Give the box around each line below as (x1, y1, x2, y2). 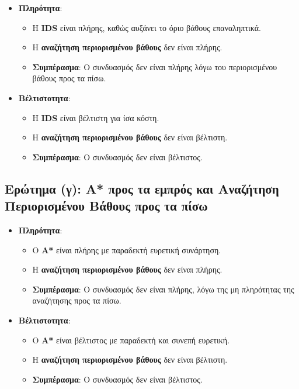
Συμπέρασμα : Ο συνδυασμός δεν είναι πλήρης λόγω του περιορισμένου (32, 60, 277, 73)
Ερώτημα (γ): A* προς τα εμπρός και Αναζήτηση (5, 179, 279, 197)
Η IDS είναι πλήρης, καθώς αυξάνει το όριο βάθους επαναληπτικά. (32, 21, 261, 33)
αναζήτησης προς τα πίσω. (32, 294, 121, 307)
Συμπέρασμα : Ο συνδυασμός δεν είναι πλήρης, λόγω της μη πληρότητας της (32, 283, 294, 295)
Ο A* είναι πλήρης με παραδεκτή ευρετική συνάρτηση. (32, 243, 221, 256)
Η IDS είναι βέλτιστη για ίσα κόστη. (32, 111, 159, 123)
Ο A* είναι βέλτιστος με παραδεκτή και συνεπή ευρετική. (32, 333, 230, 346)
